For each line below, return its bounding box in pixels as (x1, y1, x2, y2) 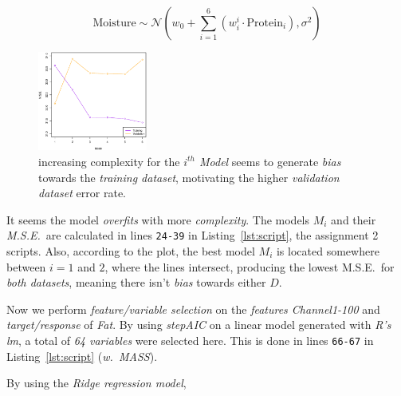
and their (331, 211, 376, 228)
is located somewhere (276, 242, 379, 259)
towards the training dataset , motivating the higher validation (38, 168, 340, 185)
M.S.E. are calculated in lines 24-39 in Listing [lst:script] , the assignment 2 (6, 227, 379, 244)
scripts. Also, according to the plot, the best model (6, 242, 255, 259)
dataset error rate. (38, 184, 126, 201)
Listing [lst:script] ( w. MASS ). (6, 347, 158, 364)
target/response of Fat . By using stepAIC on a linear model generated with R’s (6, 316, 391, 333)
